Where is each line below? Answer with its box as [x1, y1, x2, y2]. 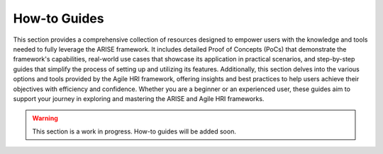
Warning [32, 114, 58, 123]
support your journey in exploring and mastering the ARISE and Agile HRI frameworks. [13, 94, 265, 102]
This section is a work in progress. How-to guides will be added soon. [32, 127, 237, 136]
